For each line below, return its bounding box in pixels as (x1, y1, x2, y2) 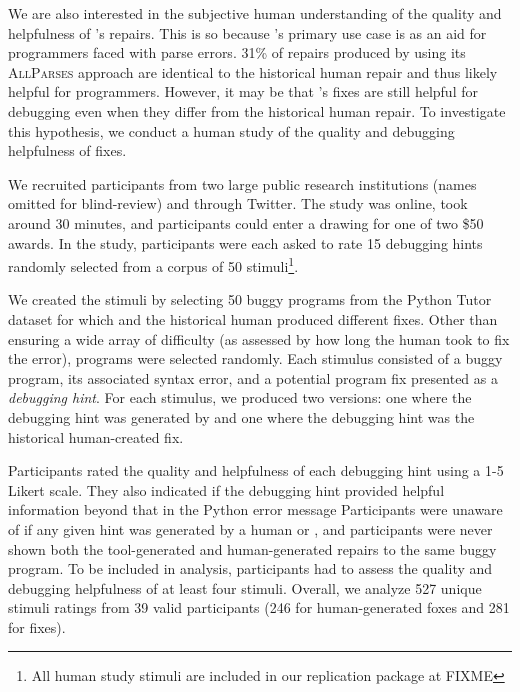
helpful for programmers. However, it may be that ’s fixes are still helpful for (8, 81, 478, 102)
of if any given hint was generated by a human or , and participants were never (8, 518, 493, 539)
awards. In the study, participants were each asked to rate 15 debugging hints (8, 232, 483, 253)
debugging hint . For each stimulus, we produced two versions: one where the (8, 387, 472, 408)
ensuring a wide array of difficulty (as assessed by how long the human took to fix (8, 328, 510, 349)
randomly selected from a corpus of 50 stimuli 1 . (8, 253, 299, 276)
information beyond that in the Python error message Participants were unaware (8, 499, 503, 520)
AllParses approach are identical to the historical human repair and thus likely (8, 61, 498, 82)
